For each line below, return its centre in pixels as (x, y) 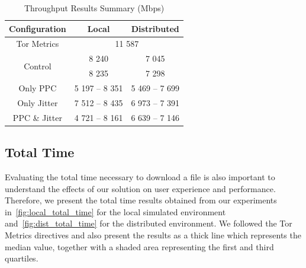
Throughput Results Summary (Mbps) (94, 8)
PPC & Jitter (37, 117)
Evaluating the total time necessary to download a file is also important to (140, 176)
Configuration (38, 28)
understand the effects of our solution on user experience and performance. (140, 188)
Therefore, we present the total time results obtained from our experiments (141, 200)
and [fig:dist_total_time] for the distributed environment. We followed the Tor (149, 223)
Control (38, 66)
